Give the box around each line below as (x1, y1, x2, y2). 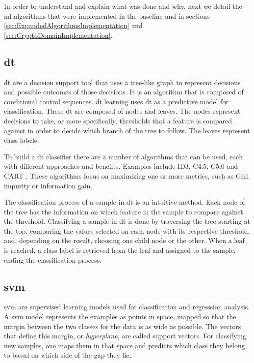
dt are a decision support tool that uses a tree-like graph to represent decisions (4, 77, 241, 87)
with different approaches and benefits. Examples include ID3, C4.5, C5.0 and (4, 161, 238, 171)
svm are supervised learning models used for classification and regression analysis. (4, 302, 250, 312)
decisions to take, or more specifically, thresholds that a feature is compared (4, 115, 232, 125)
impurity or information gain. (4, 180, 93, 190)
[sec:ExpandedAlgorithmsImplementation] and (4, 20, 143, 30)
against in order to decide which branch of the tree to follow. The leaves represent (4, 125, 250, 135)
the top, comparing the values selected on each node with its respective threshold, (4, 225, 250, 236)
